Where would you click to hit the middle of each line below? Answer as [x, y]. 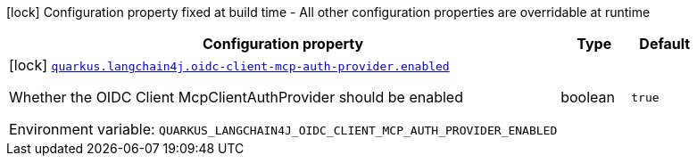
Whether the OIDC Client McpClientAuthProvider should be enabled [236, 97]
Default [665, 44]
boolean [588, 97]
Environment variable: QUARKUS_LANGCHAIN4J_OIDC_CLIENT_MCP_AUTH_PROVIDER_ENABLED [283, 129]
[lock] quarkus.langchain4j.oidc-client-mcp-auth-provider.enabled [229, 65]
